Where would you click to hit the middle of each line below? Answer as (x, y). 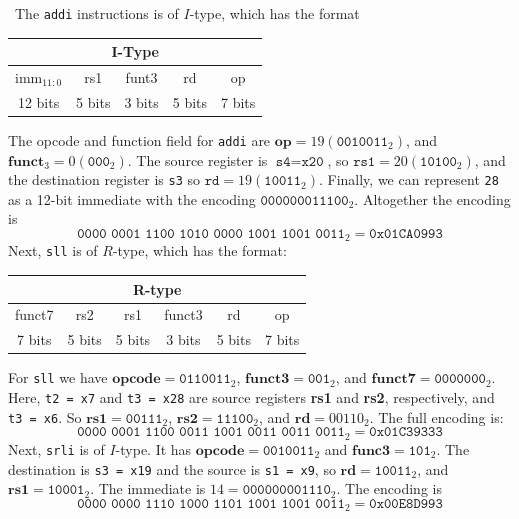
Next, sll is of (53, 250)
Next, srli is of (56, 448)
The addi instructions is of (96, 13)
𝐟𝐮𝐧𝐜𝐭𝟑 (267, 379)
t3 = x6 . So (45, 416)
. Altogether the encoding (432, 198)
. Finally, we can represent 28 (408, 179)
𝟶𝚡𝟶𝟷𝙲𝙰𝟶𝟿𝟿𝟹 (406, 234)
